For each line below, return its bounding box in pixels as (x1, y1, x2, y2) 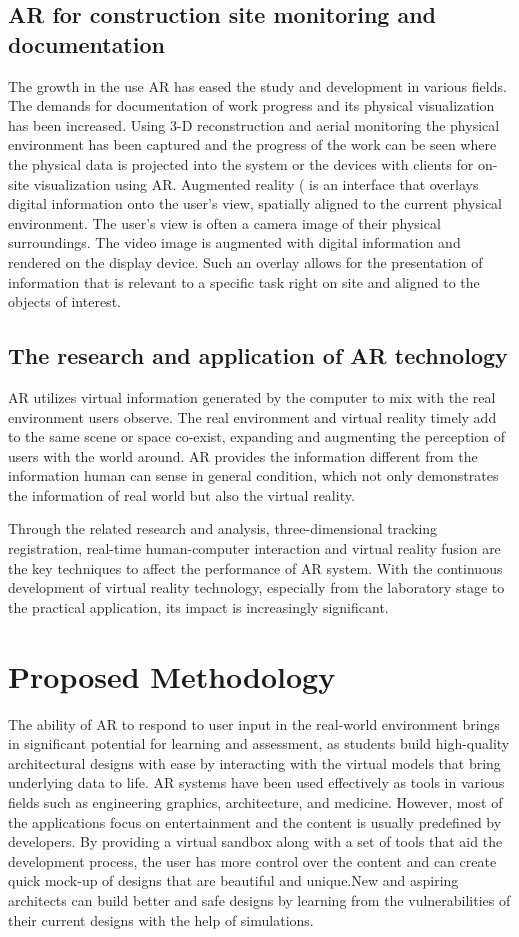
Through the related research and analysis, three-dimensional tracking (8, 518, 438, 539)
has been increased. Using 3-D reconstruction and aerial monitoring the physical (8, 114, 500, 135)
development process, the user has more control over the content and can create (8, 850, 497, 871)
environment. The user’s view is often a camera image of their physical (8, 212, 441, 233)
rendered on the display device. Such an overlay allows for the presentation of (8, 251, 483, 272)
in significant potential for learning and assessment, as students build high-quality (8, 733, 510, 754)
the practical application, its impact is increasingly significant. (8, 596, 389, 617)
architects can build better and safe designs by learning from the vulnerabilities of (8, 889, 511, 910)
